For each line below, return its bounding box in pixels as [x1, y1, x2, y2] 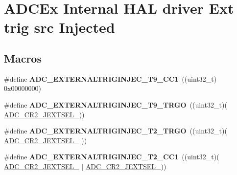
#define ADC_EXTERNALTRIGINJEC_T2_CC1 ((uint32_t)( [4, 152, 219, 162]
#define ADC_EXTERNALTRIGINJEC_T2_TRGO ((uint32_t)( [4, 126, 227, 136]
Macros [4, 50, 42, 66]
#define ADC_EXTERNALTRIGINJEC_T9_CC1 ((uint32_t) [4, 73, 217, 84]
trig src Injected [4, 17, 115, 37]
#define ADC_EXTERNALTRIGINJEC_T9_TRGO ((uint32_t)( [4, 99, 227, 109]
